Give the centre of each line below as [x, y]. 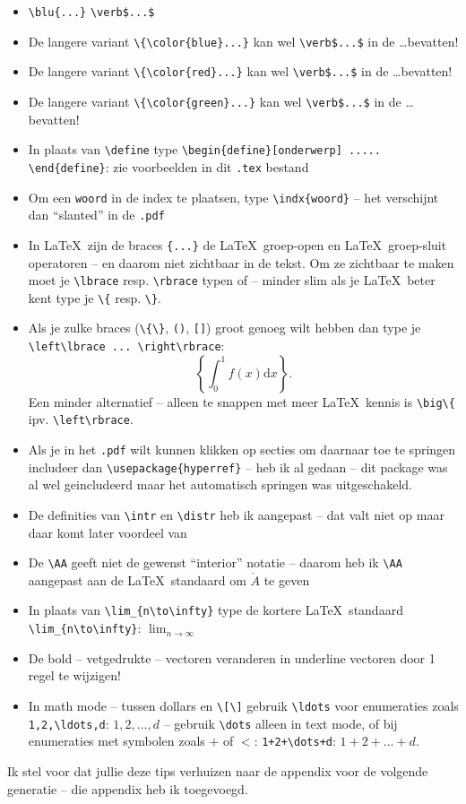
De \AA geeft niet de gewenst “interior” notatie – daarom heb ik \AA [215, 562]
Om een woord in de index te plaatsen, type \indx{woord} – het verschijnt [233, 197]
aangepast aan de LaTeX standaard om [137, 579]
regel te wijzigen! [74, 675]
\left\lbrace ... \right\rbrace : [126, 346]
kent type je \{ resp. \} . [95, 297]
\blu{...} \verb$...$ [91, 13]
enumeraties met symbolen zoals [116, 741]
